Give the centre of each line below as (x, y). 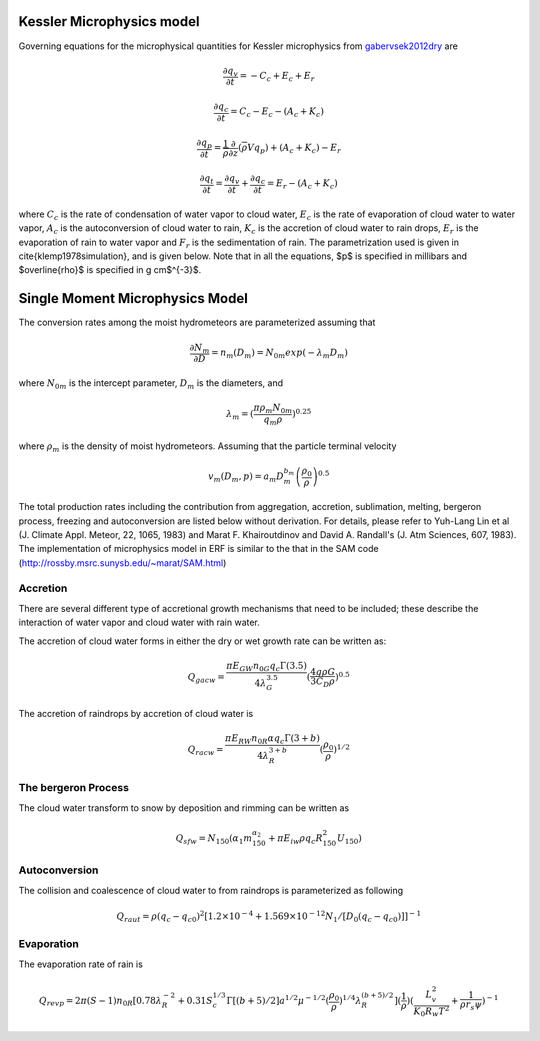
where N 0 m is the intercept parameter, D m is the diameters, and (151, 384)
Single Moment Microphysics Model (133, 298)
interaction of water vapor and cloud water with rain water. (139, 622)
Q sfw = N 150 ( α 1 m (214, 839)
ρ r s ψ (471, 1005)
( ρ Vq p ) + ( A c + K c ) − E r (290, 148)
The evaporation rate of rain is (81, 964)
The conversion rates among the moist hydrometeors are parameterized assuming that (197, 322)
